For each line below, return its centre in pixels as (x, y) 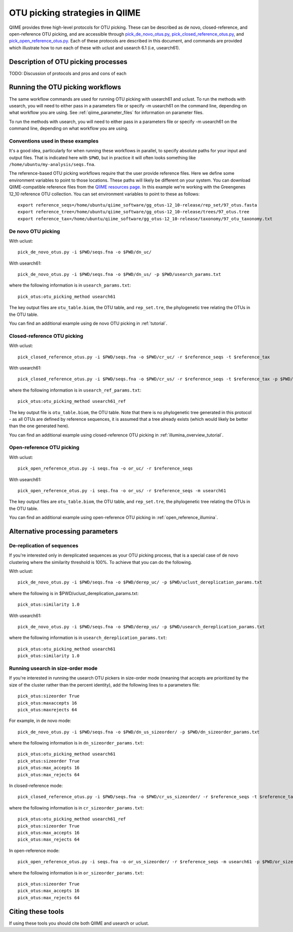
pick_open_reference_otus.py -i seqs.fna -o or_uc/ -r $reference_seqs (105, 468)
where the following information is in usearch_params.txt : (70, 285)
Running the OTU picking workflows (65, 87)
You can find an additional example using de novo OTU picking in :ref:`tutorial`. (88, 323)
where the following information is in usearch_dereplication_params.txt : (88, 638)
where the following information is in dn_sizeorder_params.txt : (76, 743)
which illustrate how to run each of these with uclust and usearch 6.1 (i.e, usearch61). (94, 48)
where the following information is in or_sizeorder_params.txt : (76, 873)
